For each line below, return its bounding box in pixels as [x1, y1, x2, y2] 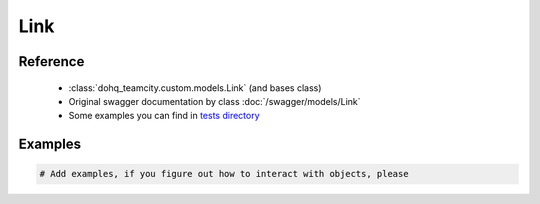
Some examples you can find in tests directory [68, 110, 260, 122]
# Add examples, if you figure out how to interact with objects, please [39, 168, 409, 180]
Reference [18, 53, 85, 70]
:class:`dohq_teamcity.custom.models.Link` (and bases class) [68, 81, 322, 94]
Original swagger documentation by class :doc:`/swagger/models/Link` [68, 95, 361, 107]
